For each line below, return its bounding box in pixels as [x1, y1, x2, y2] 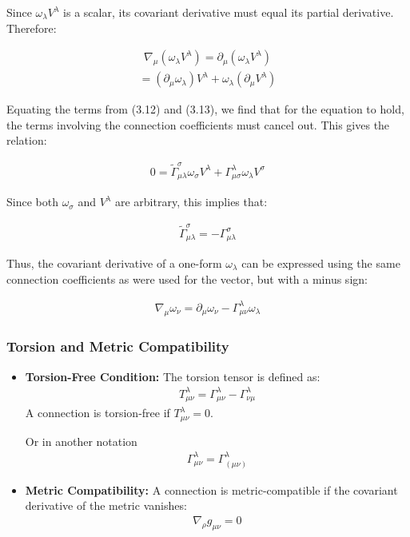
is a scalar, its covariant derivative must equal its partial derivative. [63, 4, 394, 20]
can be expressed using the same [241, 255, 400, 272]
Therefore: [6, 19, 57, 36]
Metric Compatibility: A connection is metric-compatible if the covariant [25, 481, 398, 498]
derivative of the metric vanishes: [25, 497, 187, 514]
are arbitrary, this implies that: [114, 193, 268, 210]
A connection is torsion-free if [25, 404, 170, 421]
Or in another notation [25, 432, 137, 449]
